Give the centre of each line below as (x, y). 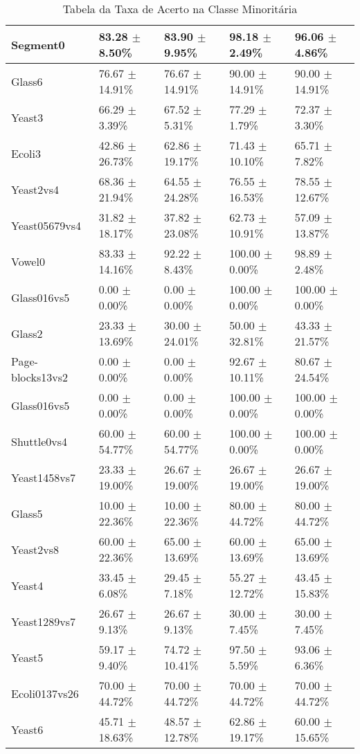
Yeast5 (27, 657)
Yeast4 (27, 585)
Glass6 (27, 81)
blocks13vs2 (39, 377)
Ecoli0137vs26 (45, 693)
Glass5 (27, 513)
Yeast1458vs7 (44, 477)
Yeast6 (27, 729)
